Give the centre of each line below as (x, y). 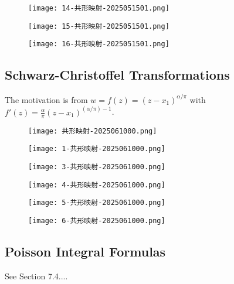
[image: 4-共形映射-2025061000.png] (97, 185)
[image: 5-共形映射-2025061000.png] (97, 203)
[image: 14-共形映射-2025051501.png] (99, 8)
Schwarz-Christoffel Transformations (117, 75)
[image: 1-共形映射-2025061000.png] (97, 149)
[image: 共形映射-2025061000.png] (93, 131)
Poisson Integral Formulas (85, 251)
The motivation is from (46, 99)
